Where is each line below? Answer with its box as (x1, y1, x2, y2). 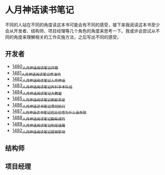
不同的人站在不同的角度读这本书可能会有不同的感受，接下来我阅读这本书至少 (5, 22, 160, 28)
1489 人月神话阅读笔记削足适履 (12, 121, 65, 128)
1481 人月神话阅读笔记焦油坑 (12, 70, 61, 77)
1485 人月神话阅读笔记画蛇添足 (12, 95, 65, 103)
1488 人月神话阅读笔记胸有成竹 (12, 114, 65, 121)
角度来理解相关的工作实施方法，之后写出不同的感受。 (13, 34, 121, 40)
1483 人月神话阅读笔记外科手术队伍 (12, 82, 73, 89)
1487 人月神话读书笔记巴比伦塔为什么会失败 (12, 108, 87, 115)
